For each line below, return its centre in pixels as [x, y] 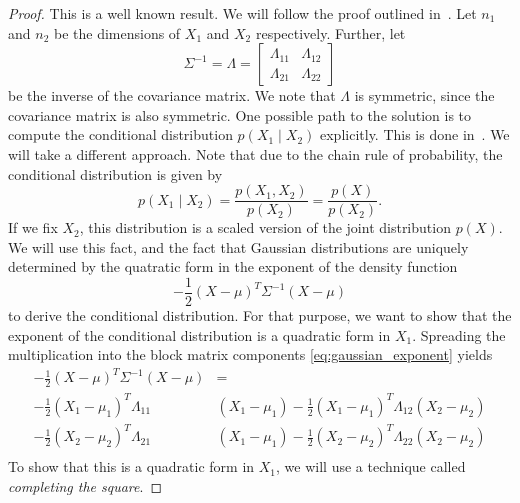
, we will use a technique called [371, 466]
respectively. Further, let [330, 32]
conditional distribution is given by [115, 173]
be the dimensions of [117, 32]
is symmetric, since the [424, 95]
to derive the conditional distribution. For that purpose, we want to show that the [260, 315]
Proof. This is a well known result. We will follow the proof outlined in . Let [242, 13]
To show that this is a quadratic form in [131, 466]
